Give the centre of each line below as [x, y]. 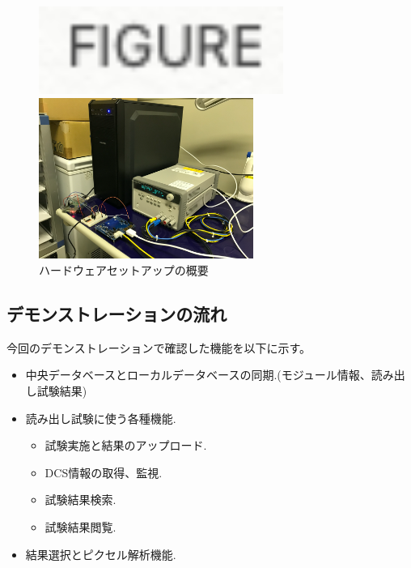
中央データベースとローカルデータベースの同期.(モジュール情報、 [198, 375]
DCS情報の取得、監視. [104, 472]
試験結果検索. [81, 500]
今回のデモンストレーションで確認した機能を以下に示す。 [159, 347]
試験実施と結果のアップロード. [126, 445]
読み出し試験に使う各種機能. [101, 418]
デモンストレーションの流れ [117, 313]
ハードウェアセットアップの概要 [124, 270]
